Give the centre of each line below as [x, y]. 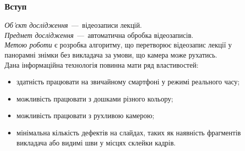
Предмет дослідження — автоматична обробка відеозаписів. [99, 35]
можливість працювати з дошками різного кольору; [95, 98]
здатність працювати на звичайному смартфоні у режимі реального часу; [128, 82]
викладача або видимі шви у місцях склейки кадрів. [96, 142]
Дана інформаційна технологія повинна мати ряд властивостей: [102, 64]
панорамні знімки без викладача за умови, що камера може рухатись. [111, 55]
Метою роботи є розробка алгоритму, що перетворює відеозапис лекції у [118, 45]
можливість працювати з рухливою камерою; [85, 115]
